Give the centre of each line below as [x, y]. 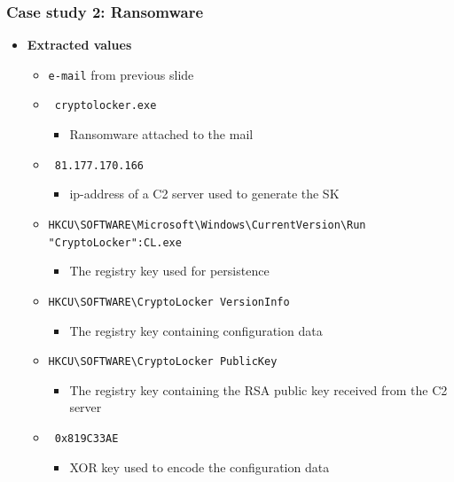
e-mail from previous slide [121, 74]
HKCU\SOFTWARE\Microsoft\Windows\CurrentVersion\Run [207, 225]
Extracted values [79, 45]
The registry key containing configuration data [196, 330]
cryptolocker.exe [106, 106]
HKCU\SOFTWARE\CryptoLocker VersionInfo [169, 302]
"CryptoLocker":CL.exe [115, 242]
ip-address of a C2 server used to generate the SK [204, 194]
